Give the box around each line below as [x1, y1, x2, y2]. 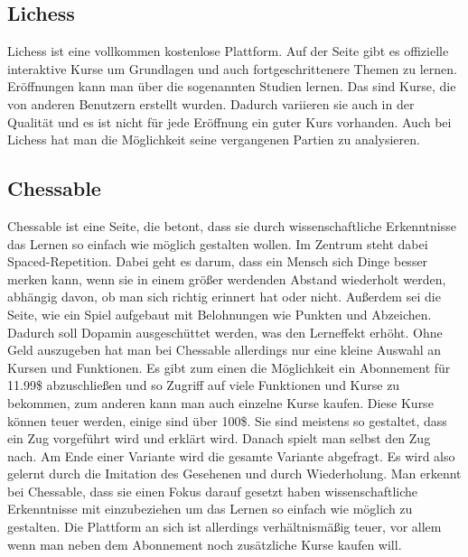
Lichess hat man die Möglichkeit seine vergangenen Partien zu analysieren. [7, 130, 420, 149]
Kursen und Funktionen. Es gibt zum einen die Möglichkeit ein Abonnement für [7, 357, 451, 376]
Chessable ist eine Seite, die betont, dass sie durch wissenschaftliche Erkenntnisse [7, 216, 456, 235]
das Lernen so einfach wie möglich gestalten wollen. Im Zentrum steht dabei [7, 234, 428, 253]
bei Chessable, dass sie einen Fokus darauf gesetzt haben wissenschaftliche [7, 481, 418, 500]
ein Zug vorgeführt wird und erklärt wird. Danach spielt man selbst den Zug [7, 429, 431, 448]
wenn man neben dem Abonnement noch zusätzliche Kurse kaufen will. [7, 534, 402, 553]
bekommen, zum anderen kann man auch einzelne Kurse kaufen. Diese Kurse [7, 393, 434, 412]
